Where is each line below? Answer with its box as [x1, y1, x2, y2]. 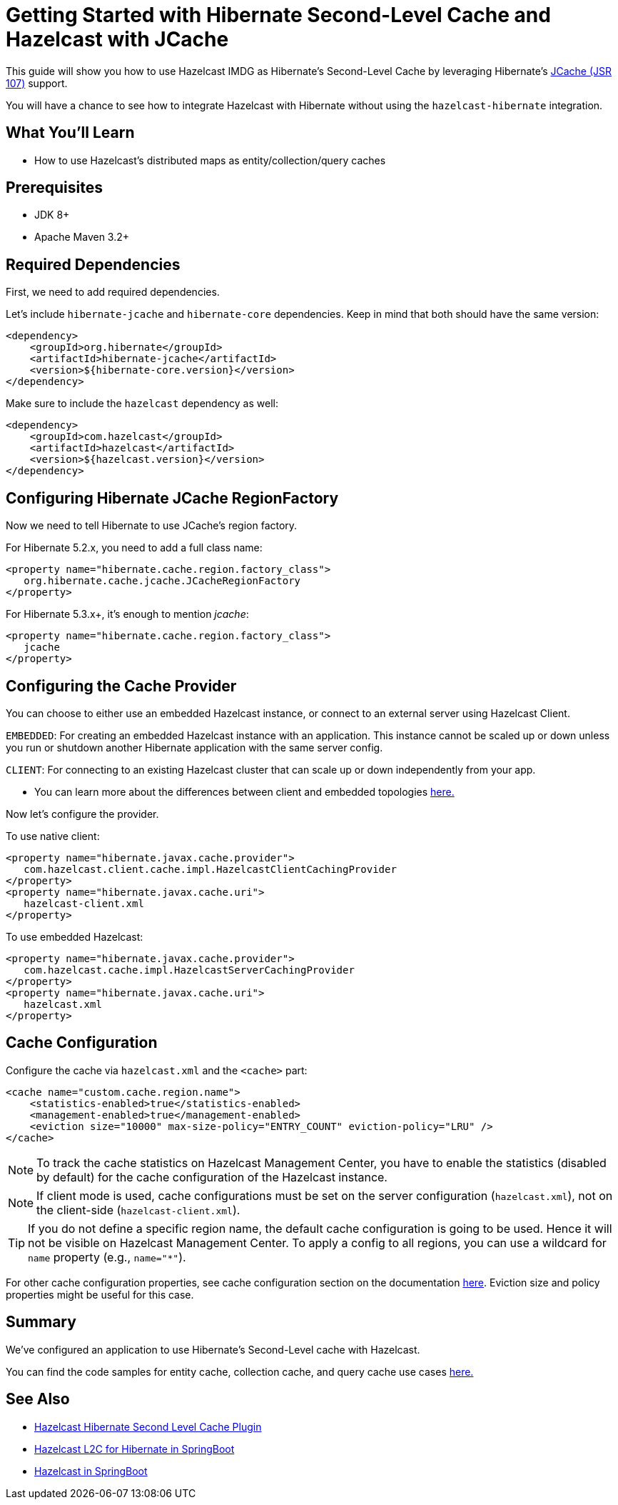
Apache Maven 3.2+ [34, 231, 130, 244]
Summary [6, 1313, 76, 1331]
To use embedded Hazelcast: [6, 930, 143, 943]
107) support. [6, 76, 68, 89]
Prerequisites [6, 179, 103, 197]
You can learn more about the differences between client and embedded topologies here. [34, 785, 455, 798]
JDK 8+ [34, 209, 70, 221]
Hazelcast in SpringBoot [34, 1464, 148, 1477]
